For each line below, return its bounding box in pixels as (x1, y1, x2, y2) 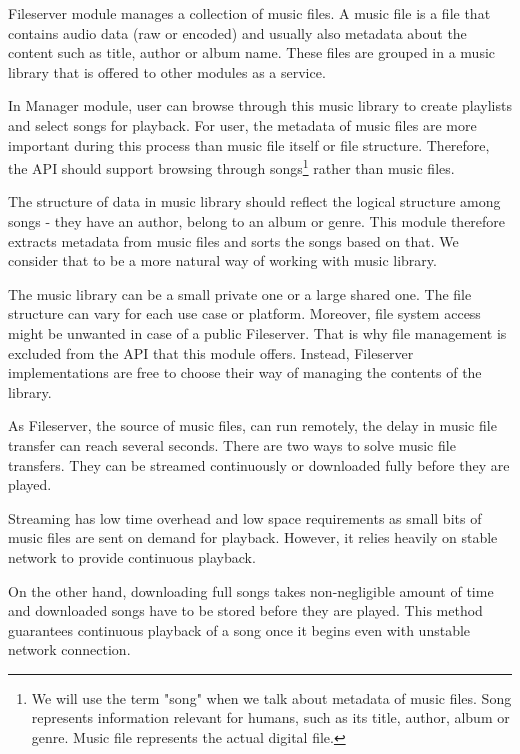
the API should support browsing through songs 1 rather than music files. (8, 155, 455, 178)
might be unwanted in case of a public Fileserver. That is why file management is (8, 322, 507, 343)
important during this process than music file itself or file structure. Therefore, (8, 134, 490, 155)
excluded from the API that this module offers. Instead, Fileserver (8, 342, 414, 363)
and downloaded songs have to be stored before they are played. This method (8, 600, 483, 621)
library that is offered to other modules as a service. (8, 61, 326, 82)
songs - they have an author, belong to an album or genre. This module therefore (8, 211, 506, 231)
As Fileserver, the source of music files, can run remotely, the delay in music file (8, 415, 497, 436)
